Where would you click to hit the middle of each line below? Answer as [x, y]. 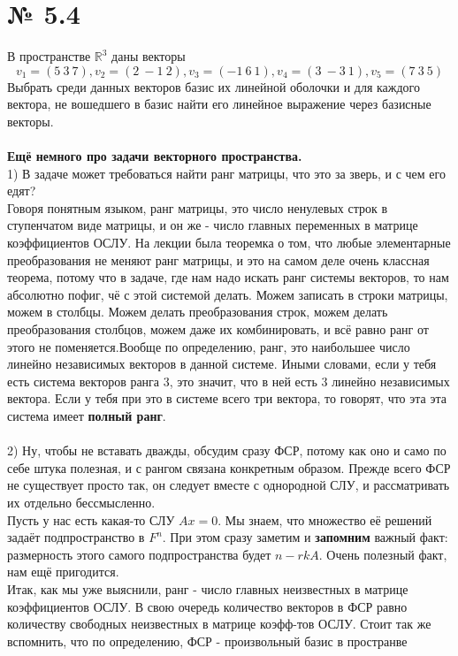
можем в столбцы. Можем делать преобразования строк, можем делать [198, 312]
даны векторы [149, 56]
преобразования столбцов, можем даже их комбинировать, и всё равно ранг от [218, 329]
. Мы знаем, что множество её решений [325, 519]
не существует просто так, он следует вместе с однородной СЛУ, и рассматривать [229, 485]
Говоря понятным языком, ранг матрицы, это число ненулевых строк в [198, 207]
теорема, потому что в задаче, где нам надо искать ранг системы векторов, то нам [228, 277]
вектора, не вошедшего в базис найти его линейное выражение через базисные [219, 104]
